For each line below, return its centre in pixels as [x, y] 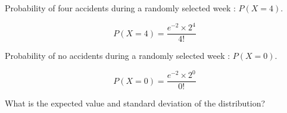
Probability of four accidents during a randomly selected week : [120, 8]
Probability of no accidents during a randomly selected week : [118, 56]
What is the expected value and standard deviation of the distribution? [135, 103]
